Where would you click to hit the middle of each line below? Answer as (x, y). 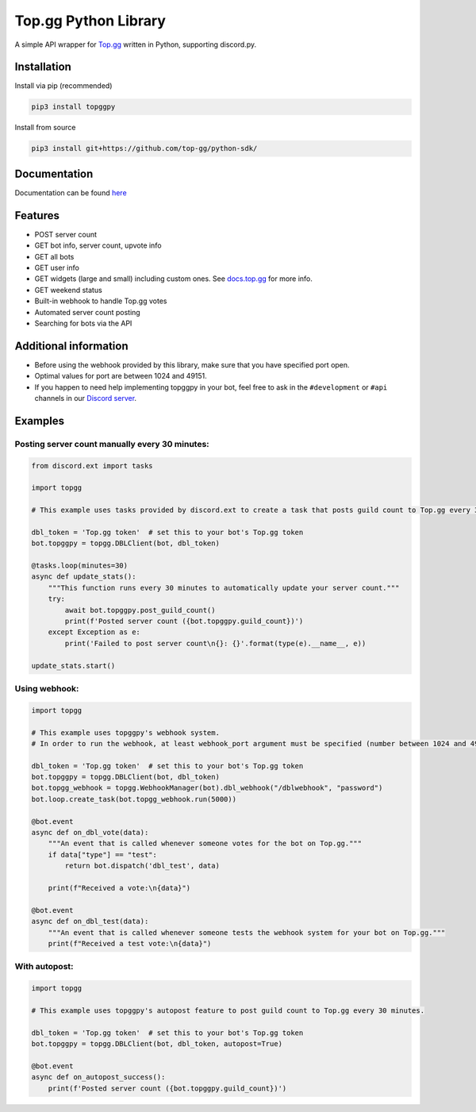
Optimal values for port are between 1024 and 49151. (121, 376)
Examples (40, 421)
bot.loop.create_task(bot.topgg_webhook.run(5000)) (134, 799)
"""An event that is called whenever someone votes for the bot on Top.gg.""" (205, 844)
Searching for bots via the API (83, 323)
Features (37, 215)
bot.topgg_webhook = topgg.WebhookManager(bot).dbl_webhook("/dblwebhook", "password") (207, 788)
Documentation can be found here (71, 192)
